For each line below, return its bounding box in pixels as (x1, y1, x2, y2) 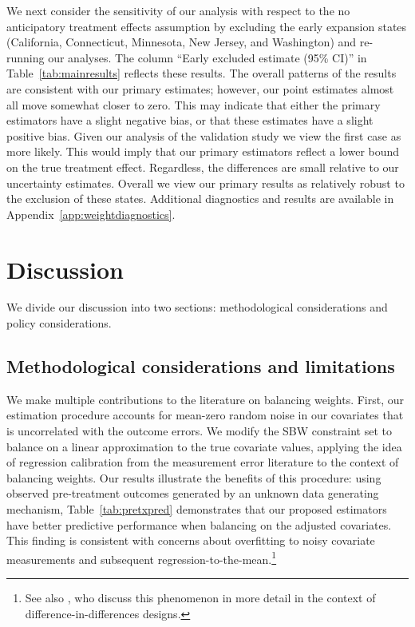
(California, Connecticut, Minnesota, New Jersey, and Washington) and (6, 34, 357, 50)
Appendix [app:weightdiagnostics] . (6, 205, 176, 222)
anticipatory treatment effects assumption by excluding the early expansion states (6, 18, 407, 34)
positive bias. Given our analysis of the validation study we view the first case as (6, 127, 401, 144)
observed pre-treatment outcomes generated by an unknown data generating (6, 485, 379, 502)
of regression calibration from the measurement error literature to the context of (6, 454, 399, 470)
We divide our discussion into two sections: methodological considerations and (6, 299, 388, 315)
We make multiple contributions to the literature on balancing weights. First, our (6, 391, 405, 407)
